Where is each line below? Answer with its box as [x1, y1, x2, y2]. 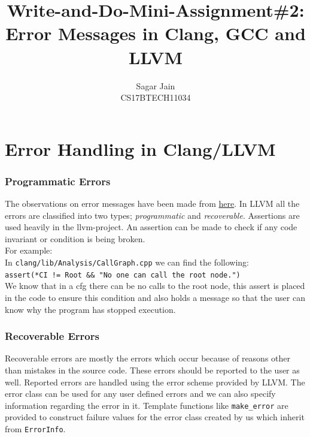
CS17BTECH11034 [120, 91, 191, 104]
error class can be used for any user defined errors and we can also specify [5, 387, 276, 400]
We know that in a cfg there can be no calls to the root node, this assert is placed [5, 279, 305, 292]
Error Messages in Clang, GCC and [5, 21, 306, 46]
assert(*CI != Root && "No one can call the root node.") [5, 270, 241, 279]
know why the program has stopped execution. [5, 303, 176, 315]
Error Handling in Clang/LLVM [5, 136, 276, 161]
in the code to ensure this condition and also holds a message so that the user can [5, 291, 305, 303]
